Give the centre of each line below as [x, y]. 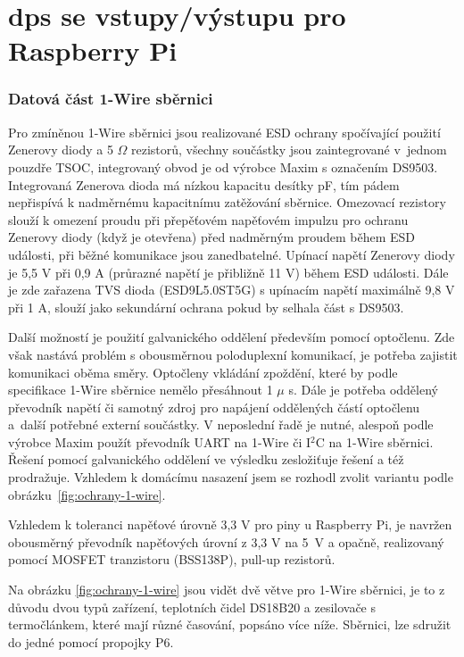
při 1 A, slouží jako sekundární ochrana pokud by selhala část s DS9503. [206, 307]
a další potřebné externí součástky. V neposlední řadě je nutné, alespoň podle [221, 424]
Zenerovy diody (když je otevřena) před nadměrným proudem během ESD [212, 237]
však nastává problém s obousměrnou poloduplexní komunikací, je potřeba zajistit [233, 354]
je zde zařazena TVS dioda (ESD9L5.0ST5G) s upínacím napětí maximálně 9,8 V [232, 290]
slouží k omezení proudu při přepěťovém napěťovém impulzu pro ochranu [208, 219]
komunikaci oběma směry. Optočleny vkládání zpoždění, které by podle [203, 372]
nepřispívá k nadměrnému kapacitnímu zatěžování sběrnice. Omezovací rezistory [227, 202]
